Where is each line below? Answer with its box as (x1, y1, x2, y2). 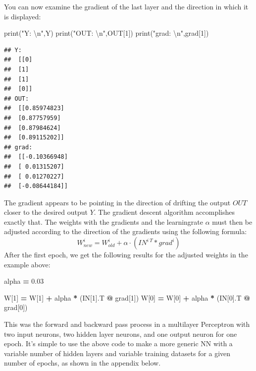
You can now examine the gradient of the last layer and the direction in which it (4, 1, 249, 11)
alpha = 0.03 (4, 276, 44, 286)
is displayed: (4, 11, 41, 21)
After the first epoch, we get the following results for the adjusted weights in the (4, 249, 248, 260)
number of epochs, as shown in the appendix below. (4, 358, 161, 368)
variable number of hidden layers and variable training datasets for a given (4, 348, 231, 358)
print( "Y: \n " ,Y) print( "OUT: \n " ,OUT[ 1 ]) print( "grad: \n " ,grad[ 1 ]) (4, 28, 209, 38)
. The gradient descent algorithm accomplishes (94, 207, 235, 217)
